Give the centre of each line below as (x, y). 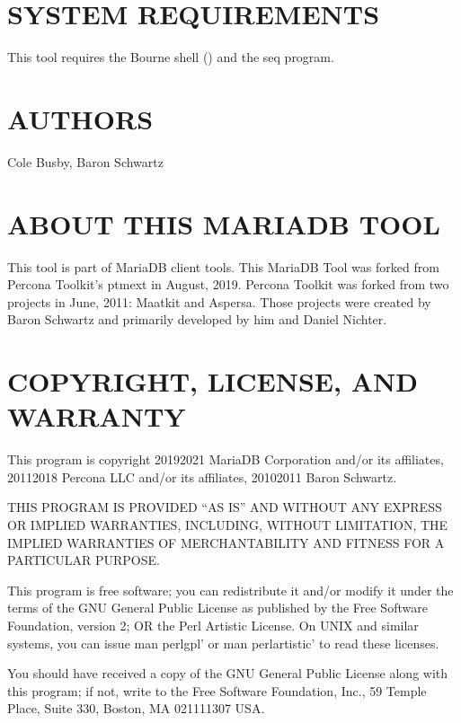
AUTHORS (80, 118)
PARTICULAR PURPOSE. (84, 560)
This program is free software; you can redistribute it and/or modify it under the (230, 590)
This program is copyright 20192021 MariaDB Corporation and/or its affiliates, (226, 459)
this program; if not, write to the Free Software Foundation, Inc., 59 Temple (217, 690)
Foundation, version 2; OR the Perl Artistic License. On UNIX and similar (213, 625)
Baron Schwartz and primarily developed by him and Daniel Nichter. (197, 319)
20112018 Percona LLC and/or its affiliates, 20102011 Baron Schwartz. (202, 476)
